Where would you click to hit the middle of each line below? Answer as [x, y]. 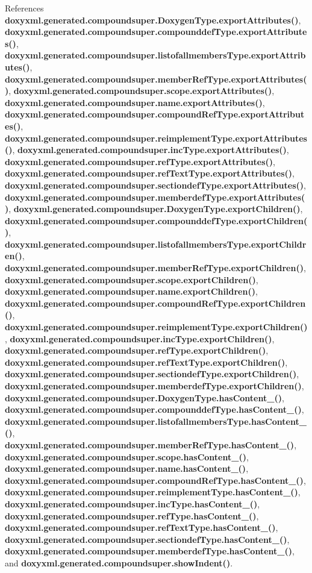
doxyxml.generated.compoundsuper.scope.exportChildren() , [132, 279]
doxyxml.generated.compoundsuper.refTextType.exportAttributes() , [150, 173]
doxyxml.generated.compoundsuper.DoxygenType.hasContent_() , [145, 397]
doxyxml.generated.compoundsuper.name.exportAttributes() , [135, 102]
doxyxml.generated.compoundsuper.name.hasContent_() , [127, 468]
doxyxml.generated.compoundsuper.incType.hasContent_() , [133, 503]
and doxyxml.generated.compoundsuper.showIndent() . [119, 562]
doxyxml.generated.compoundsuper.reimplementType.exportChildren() [156, 327]
